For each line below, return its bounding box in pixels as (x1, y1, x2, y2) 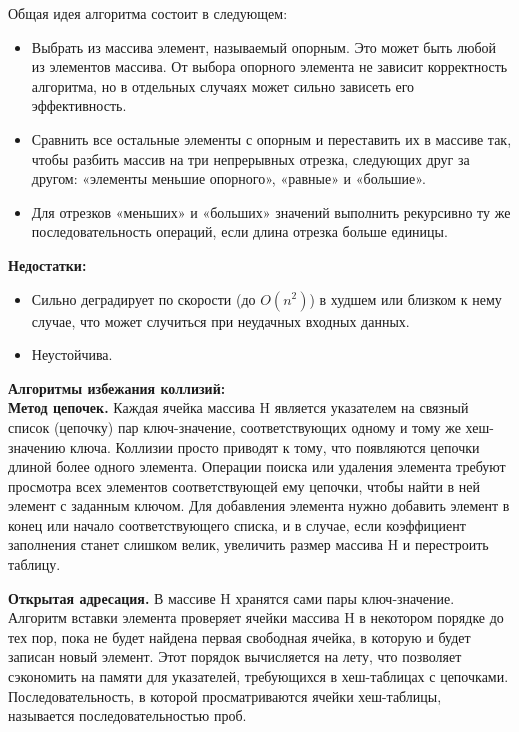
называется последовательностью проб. (8, 705, 247, 726)
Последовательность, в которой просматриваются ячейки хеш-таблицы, (8, 685, 442, 706)
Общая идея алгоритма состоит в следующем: (8, 3, 288, 23)
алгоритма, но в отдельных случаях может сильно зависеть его (31, 75, 415, 96)
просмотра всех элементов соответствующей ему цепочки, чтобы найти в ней (8, 475, 481, 496)
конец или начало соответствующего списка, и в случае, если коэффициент (8, 514, 466, 535)
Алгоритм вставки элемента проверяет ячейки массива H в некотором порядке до (8, 607, 504, 628)
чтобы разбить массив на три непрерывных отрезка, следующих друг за (31, 148, 470, 169)
